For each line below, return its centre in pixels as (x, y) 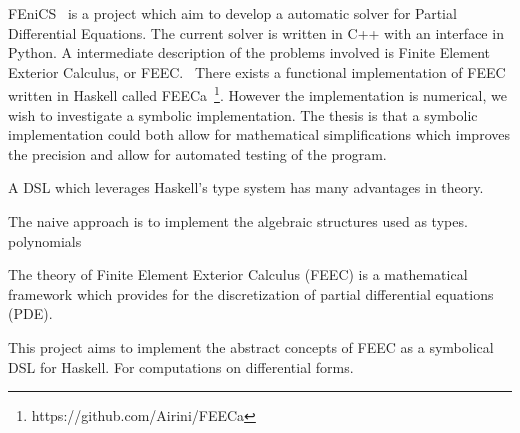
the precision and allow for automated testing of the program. (197, 153)
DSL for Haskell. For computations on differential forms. (181, 366)
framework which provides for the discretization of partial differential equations (251, 293)
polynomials (45, 240)
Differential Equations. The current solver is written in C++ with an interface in (256, 32)
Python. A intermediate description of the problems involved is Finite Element (249, 52)
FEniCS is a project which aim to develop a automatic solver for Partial (232, 13)
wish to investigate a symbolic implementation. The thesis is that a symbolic (243, 114)
